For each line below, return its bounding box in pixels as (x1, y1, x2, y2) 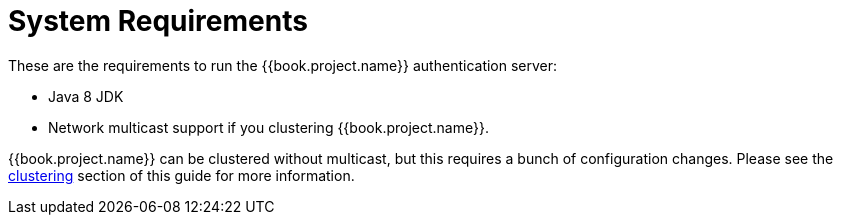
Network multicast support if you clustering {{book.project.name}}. (48, 118, 489, 136)
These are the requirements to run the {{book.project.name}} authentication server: (8, 56, 558, 74)
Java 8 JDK (48, 87, 124, 105)
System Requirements (8, 4, 308, 38)
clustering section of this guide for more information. (8, 166, 355, 184)
